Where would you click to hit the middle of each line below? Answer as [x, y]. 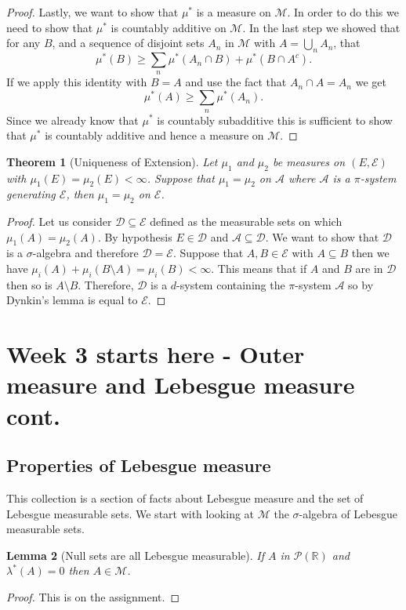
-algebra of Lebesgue [348, 513]
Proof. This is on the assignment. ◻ [93, 596]
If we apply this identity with [77, 82]
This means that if [262, 269]
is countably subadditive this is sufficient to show [275, 120]
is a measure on [234, 12]
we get [371, 82]
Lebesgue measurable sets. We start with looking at [130, 513]
